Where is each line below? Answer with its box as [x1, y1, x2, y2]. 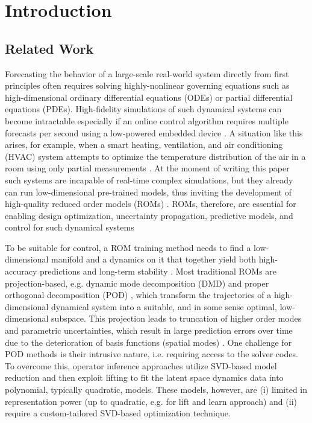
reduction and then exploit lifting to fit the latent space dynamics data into [5, 371, 284, 384]
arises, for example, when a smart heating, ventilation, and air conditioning [5, 138, 283, 151]
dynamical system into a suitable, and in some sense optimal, [51, 300, 278, 313]
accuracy [5, 265, 37, 278]
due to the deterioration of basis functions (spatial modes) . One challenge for [5, 336, 292, 348]
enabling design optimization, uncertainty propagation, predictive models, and [5, 209, 293, 221]
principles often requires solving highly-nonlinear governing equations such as [5, 79, 290, 92]
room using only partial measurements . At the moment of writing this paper [5, 162, 290, 174]
